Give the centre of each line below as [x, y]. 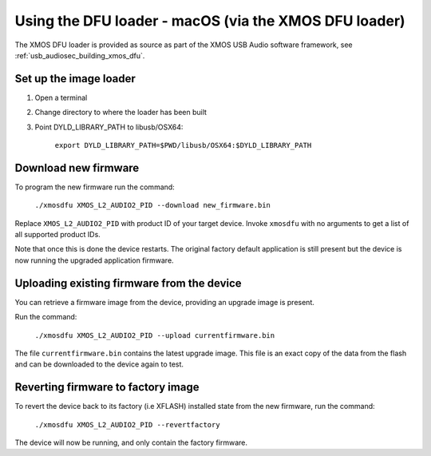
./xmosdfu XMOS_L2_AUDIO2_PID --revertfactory [127, 424]
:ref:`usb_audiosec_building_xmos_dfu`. [80, 55]
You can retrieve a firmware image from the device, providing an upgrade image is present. [164, 302]
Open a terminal [61, 97]
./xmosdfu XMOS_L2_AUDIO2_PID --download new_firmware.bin [153, 205]
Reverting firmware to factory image [107, 387]
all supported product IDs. [58, 235]
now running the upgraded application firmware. [95, 260]
